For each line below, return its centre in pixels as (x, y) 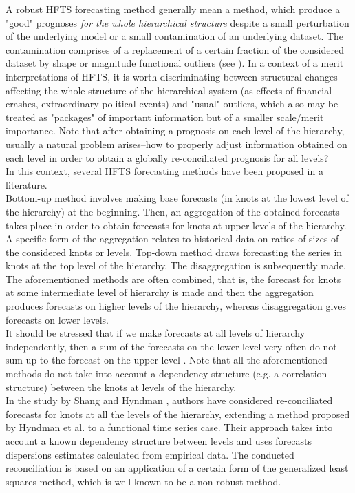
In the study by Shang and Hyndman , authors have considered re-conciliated (169, 400)
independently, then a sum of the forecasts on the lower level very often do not (171, 346)
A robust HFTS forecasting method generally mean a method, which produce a (173, 9)
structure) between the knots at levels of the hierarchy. (121, 387)
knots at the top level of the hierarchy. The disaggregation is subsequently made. (176, 265)
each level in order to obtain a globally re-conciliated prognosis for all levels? (167, 157)
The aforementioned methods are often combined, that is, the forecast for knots (173, 279)
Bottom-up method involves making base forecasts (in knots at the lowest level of (177, 198)
